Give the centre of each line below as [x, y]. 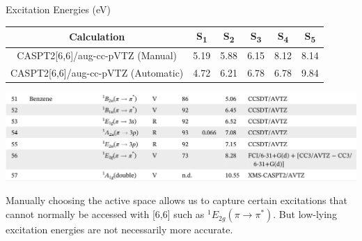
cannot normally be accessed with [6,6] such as [105, 214]
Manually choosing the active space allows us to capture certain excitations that [176, 200]
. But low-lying [305, 214]
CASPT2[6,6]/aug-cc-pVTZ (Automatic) [97, 73]
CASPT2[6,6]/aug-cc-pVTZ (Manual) [97, 55]
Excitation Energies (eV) [58, 9]
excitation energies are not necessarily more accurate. [119, 230]
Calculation [97, 37]
